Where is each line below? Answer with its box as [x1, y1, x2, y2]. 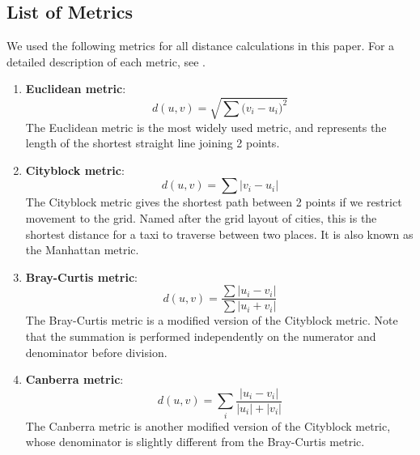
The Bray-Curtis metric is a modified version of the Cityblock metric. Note [25, 312, 398, 329]
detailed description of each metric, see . [6, 53, 206, 70]
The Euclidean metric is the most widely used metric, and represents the [25, 118, 387, 135]
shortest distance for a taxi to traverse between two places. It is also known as [25, 225, 414, 242]
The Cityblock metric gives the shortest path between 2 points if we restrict [25, 193, 402, 210]
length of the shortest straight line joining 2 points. [25, 134, 280, 151]
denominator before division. [25, 343, 168, 360]
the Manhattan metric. [25, 241, 139, 258]
